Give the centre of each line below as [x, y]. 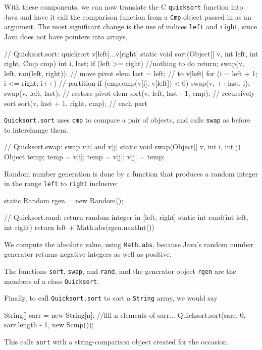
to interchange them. [36, 129]
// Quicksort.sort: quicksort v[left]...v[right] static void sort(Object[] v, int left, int [131, 53]
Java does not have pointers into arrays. [66, 36]
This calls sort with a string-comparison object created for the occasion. [117, 341]
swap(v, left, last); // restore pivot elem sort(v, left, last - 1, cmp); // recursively [129, 93]
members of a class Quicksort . [51, 281]
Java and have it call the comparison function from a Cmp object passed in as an [128, 16]
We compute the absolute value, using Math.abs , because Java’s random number [129, 244]
